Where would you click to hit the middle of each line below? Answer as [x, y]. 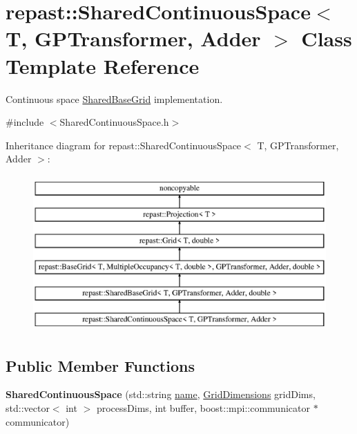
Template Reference [103, 65]
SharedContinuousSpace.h [114, 122]
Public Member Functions [100, 365]
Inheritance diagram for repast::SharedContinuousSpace [124, 145]
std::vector [28, 408]
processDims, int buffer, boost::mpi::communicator [203, 408]
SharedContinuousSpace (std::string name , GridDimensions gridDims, [161, 394]
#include [25, 122]
